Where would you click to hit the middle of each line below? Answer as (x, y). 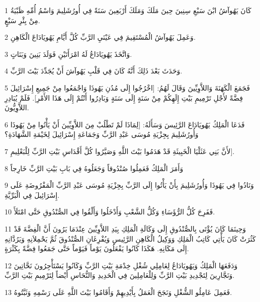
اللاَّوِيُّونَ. (17, 107)
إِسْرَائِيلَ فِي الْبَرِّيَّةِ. (32, 195)
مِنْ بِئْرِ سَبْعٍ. (22, 20)
